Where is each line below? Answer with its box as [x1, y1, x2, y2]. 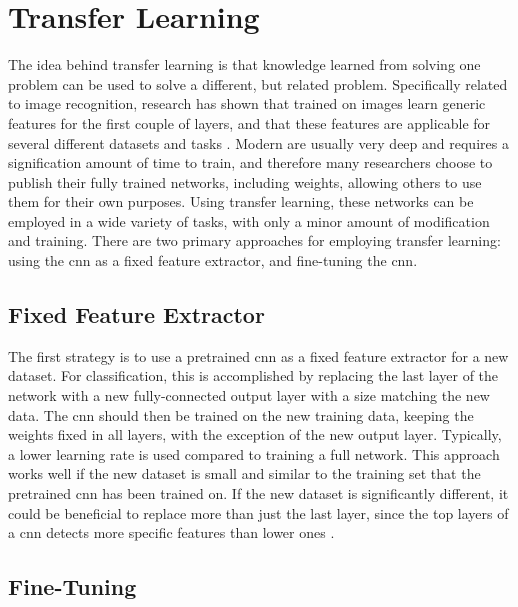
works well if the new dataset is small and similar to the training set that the [8, 463, 481, 484]
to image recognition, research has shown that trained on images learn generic [8, 93, 486, 114]
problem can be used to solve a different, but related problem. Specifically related [8, 73, 508, 94]
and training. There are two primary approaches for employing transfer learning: [8, 230, 501, 251]
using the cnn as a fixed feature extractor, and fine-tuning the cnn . [8, 250, 418, 271]
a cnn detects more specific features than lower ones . [8, 522, 335, 543]
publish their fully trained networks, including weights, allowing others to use [8, 171, 482, 192]
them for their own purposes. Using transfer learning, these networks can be [8, 191, 474, 212]
